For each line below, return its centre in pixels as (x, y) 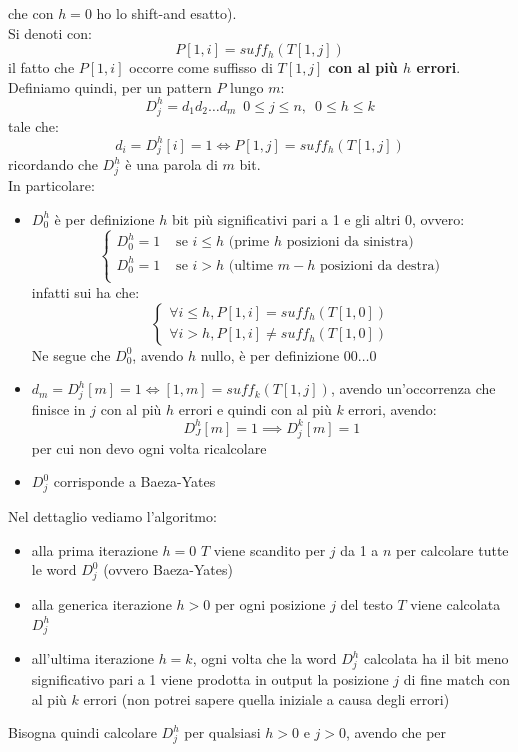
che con (31, 13)
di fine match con (456, 679)
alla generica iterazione (101, 603)
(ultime (251, 265)
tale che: (33, 125)
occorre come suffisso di (201, 67)
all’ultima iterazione (92, 658)
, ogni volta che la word (264, 658)
